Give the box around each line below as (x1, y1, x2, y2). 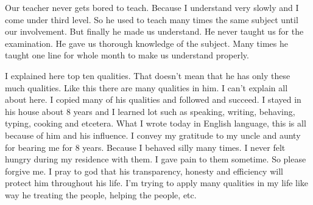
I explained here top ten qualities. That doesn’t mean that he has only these (5, 69, 290, 82)
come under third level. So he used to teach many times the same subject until (5, 13, 298, 26)
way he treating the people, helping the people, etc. (5, 188, 197, 201)
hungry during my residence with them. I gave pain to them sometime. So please (5, 153, 306, 165)
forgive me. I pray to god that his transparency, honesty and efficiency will (5, 164, 283, 177)
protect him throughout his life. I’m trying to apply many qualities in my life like (5, 176, 309, 189)
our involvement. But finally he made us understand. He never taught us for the (5, 25, 304, 38)
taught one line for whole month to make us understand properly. (5, 49, 249, 61)
